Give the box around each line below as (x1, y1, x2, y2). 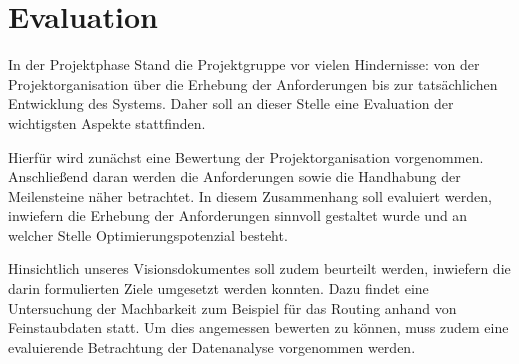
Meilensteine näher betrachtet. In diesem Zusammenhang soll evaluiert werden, (8, 185, 492, 206)
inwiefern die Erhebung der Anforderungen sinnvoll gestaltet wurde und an (8, 205, 468, 226)
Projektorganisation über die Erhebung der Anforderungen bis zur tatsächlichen (8, 73, 498, 94)
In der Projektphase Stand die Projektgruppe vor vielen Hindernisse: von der (8, 54, 480, 75)
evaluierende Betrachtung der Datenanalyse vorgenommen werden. (8, 336, 416, 357)
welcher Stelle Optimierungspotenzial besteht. (8, 224, 288, 245)
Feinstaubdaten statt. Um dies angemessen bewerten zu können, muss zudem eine (8, 317, 509, 338)
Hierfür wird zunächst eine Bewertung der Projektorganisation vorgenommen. (8, 146, 484, 167)
